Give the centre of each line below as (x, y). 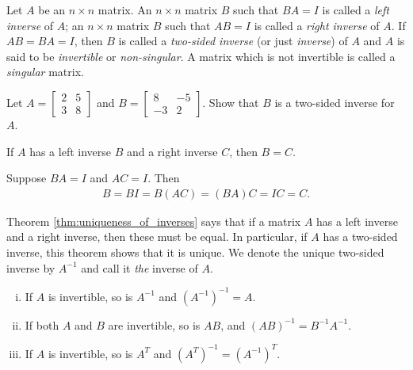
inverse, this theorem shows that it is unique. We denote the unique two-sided (195, 252)
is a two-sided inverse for (335, 102)
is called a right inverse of (317, 25)
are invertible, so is (154, 324)
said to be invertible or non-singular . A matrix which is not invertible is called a (201, 56)
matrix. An (125, 10)
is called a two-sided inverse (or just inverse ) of (233, 41)
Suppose (27, 178)
